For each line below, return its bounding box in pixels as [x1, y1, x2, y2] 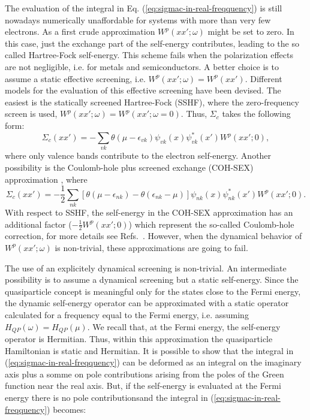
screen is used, [5, 107, 58, 120]
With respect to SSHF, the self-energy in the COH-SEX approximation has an [5, 206, 293, 218]
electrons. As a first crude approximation [5, 25, 155, 38]
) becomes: [47, 403, 86, 415]
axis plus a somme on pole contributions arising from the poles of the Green [5, 367, 284, 380]
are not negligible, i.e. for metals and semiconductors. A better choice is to [5, 60, 279, 72]
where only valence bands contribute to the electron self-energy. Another [5, 149, 272, 162]
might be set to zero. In [207, 25, 294, 38]
